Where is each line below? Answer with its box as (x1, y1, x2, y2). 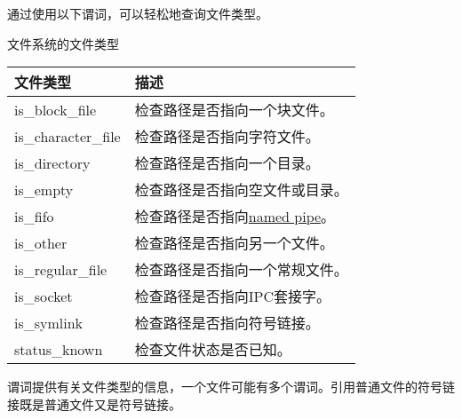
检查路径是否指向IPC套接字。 (134, 286, 331, 307)
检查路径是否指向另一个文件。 (134, 233, 334, 254)
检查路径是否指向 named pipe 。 (134, 206, 336, 227)
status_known (14, 338, 103, 360)
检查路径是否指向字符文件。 (134, 126, 320, 147)
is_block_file (14, 99, 97, 120)
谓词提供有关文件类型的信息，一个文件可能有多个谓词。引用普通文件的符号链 (7, 377, 455, 396)
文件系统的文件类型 (7, 34, 119, 52)
